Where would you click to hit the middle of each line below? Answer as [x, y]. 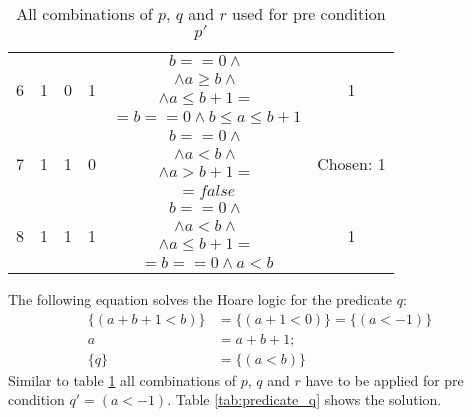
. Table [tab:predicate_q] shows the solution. [304, 399]
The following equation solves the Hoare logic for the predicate [200, 299]
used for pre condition [308, 13]
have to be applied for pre [384, 379]
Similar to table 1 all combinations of [122, 379]
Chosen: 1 [351, 163]
